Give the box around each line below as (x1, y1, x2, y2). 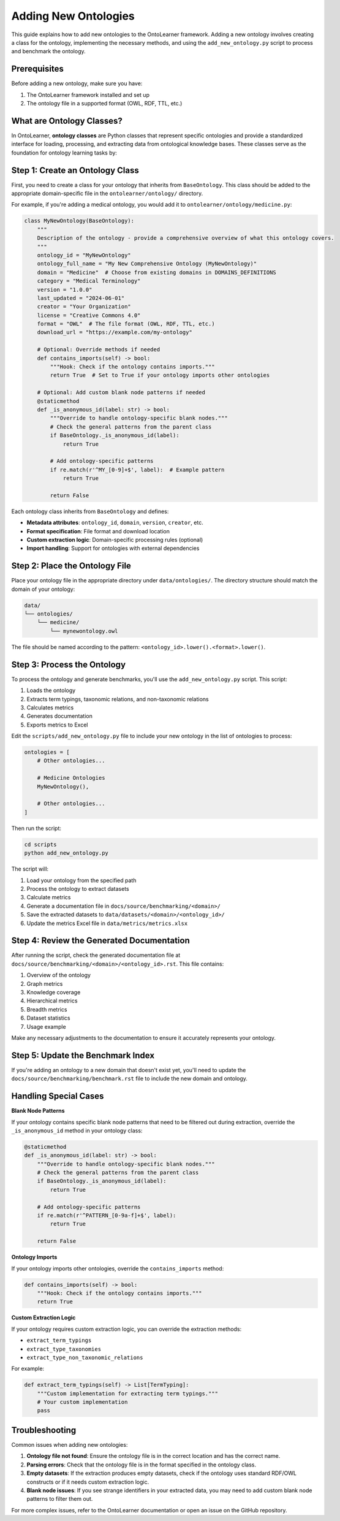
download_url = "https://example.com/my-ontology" (37, 329, 192, 336)
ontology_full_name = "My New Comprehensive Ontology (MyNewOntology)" (37, 261, 257, 267)
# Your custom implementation (37, 1398, 128, 1406)
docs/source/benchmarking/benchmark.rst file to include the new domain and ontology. (11, 1075, 248, 1082)
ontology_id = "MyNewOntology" (37, 251, 131, 259)
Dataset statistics (26, 1015, 70, 1022)
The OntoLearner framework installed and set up (26, 91, 150, 98)
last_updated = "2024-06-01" (37, 294, 125, 302)
